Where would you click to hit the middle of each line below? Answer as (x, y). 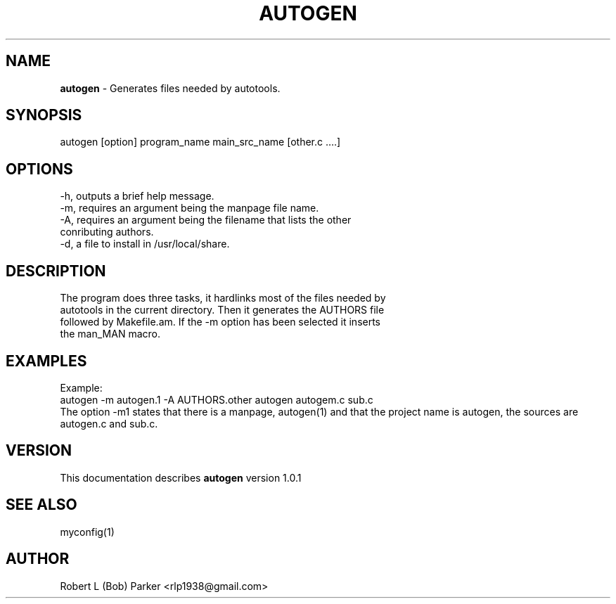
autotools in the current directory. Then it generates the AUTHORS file (222, 310)
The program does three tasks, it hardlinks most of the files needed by (223, 298)
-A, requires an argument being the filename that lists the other (206, 220)
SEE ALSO (41, 505)
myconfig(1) (87, 532)
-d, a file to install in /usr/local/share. (145, 244)
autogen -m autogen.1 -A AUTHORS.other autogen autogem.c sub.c (217, 399)
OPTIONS (39, 169)
